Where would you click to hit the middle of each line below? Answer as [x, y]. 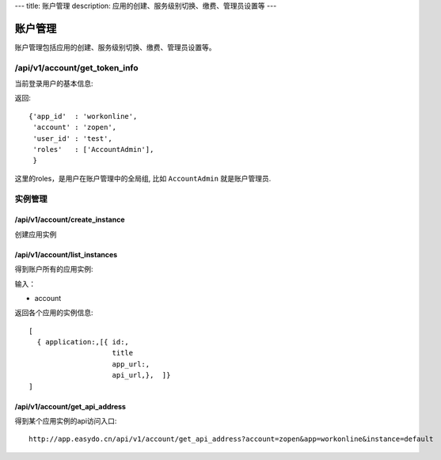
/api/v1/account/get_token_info [76, 67]
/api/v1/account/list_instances [66, 254]
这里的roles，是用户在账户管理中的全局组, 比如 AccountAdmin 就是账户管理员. [143, 178]
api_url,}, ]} [141, 375]
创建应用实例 [36, 234]
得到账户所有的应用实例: [54, 269]
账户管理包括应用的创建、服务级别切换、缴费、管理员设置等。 [115, 47]
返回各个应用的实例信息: [54, 313]
